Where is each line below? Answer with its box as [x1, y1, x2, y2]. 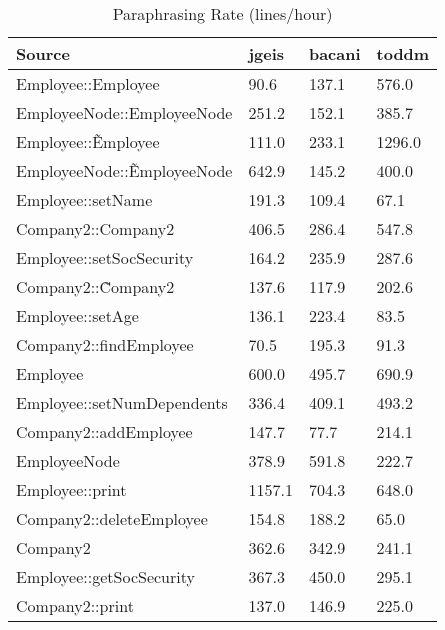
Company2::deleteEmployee [16, 507, 208, 530]
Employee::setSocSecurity [16, 246, 194, 269]
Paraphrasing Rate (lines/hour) [112, 2, 333, 25]
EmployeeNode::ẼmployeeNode [16, 159, 233, 182]
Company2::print [16, 594, 134, 617]
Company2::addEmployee [16, 420, 193, 443]
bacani [308, 42, 361, 65]
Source [16, 42, 70, 65]
